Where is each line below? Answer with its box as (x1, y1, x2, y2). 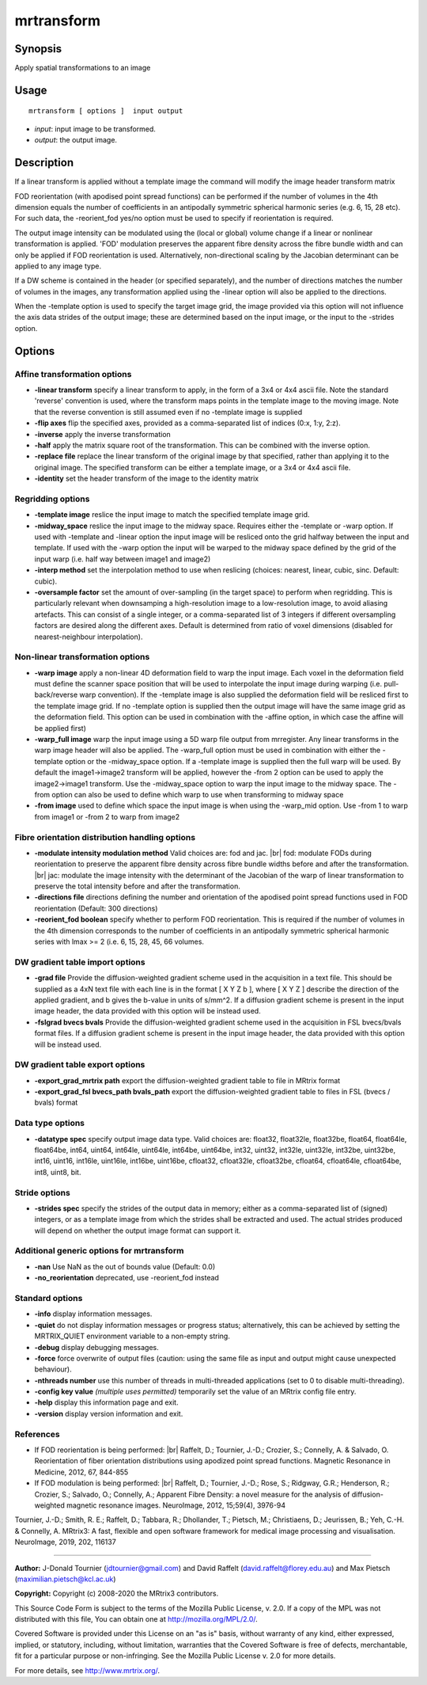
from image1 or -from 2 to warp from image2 (34, 812, 180, 821)
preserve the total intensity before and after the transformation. (34, 881, 240, 891)
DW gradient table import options (14, 957, 145, 968)
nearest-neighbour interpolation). (34, 632, 143, 641)
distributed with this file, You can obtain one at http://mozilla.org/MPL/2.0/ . (14, 1615, 259, 1624)
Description (14, 156, 74, 169)
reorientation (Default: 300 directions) (34, 903, 158, 913)
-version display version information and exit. (34, 1409, 183, 1418)
